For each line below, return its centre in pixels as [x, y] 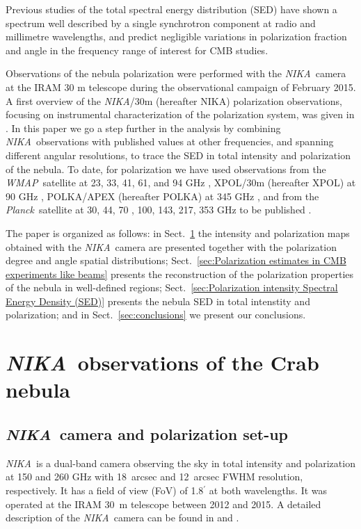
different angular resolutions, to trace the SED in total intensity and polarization [178, 155]
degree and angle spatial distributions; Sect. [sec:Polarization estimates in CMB [176, 260]
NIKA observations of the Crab [162, 363]
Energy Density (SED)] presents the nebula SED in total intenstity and [158, 301]
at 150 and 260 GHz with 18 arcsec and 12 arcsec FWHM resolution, [154, 477]
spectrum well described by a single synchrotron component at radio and [161, 23]
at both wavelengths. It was [268, 490]
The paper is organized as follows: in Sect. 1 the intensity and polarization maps [178, 233]
